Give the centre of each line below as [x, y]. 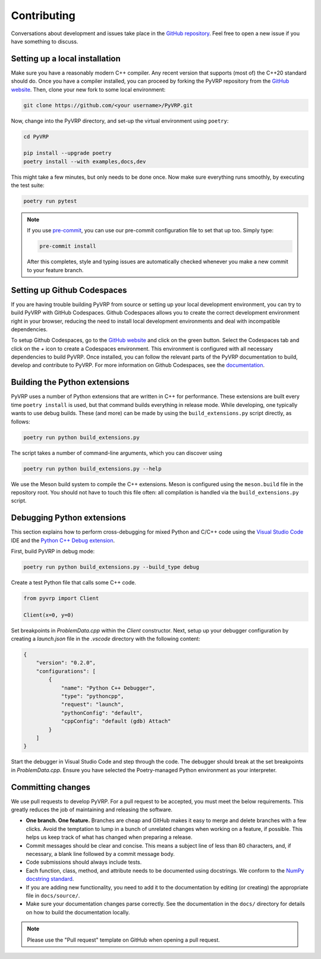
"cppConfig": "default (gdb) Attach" [116, 721]
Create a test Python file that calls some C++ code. [74, 582]
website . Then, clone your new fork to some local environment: [88, 89]
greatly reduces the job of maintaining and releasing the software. [92, 809]
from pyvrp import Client [61, 598]
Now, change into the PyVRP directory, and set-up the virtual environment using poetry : [120, 121]
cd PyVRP [36, 136]
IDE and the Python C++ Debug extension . [63, 540]
